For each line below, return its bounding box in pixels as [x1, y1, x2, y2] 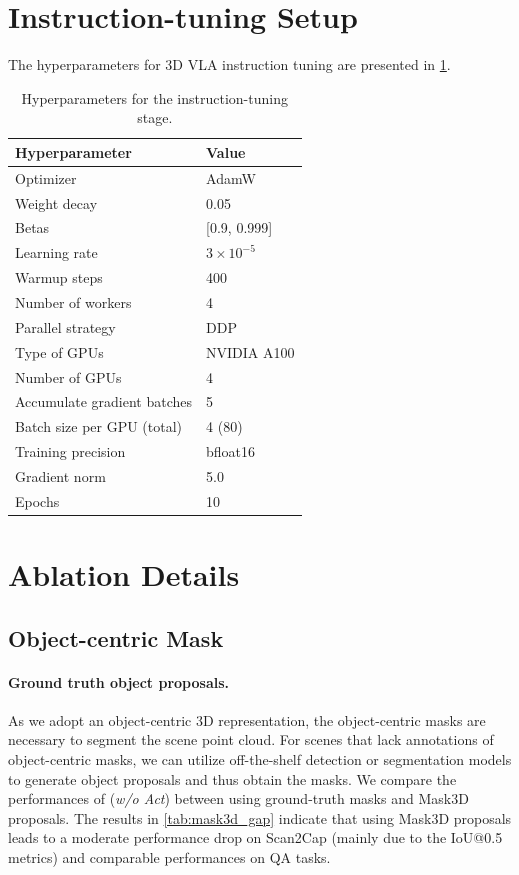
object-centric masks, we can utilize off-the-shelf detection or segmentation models [8, 748, 512, 769]
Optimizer [15, 167, 77, 188]
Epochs [15, 490, 60, 511]
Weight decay [15, 192, 98, 213]
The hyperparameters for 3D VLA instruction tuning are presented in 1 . [8, 54, 451, 75]
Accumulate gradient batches [15, 391, 193, 412]
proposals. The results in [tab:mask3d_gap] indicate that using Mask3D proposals [8, 807, 512, 828]
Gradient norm [15, 465, 106, 486]
